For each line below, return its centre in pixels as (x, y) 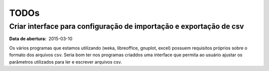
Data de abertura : (28, 39)
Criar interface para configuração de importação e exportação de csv (127, 26)
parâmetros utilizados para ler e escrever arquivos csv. (66, 62)
